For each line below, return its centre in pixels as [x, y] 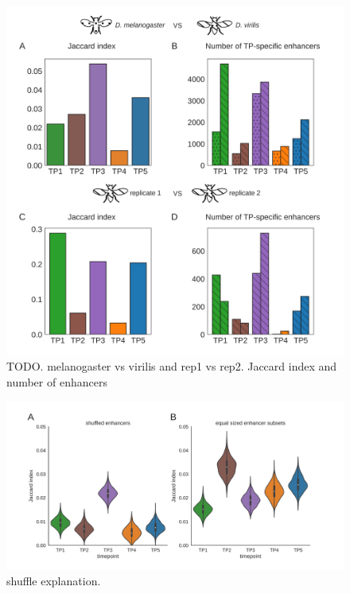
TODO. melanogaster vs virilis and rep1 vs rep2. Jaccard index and [172, 366]
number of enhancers [57, 381]
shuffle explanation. [54, 580]
